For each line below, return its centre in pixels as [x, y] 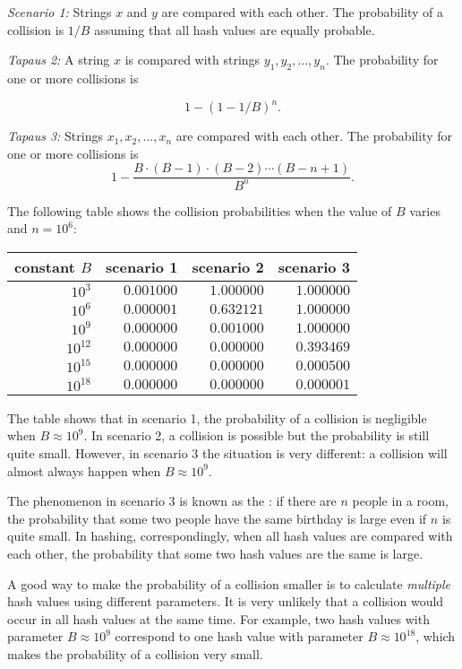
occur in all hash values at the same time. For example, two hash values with [218, 618]
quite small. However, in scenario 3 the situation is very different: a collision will [227, 453]
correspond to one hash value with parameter [239, 636]
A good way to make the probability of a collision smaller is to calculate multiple [229, 583]
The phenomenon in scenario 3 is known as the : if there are [172, 501]
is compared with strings [192, 60]
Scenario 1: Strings [60, 12]
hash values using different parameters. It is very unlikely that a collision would [226, 601]
